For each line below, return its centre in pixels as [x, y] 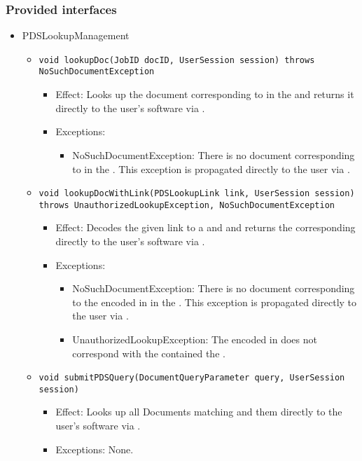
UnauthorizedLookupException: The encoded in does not [195, 339]
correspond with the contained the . [149, 353]
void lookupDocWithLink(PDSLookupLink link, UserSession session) [197, 194]
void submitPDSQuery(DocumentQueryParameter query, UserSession [192, 378]
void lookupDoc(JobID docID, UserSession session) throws [177, 60]
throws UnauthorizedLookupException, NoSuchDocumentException [187, 205]
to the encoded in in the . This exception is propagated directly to [215, 302]
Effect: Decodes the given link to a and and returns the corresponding [206, 227]
